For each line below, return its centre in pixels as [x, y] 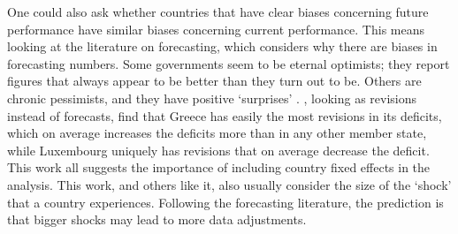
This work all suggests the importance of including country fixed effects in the [219, 167]
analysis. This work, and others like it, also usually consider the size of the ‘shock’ [229, 184]
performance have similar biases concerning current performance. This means [216, 29]
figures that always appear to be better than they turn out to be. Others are [214, 81]
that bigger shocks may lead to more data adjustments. [157, 219]
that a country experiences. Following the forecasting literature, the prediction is [225, 202]
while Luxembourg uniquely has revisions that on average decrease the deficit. [218, 150]
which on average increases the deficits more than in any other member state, [217, 133]
